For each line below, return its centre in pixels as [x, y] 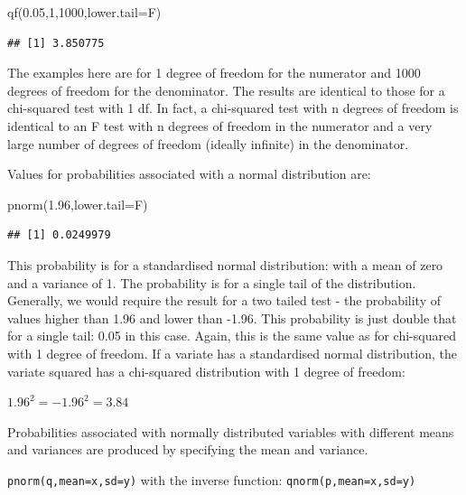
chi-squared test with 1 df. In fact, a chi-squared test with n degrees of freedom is [233, 108]
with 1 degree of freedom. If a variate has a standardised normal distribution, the [232, 353]
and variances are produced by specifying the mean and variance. [188, 449]
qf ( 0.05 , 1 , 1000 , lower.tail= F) [84, 12]
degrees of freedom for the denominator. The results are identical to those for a [226, 90]
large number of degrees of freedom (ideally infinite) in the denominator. [208, 143]
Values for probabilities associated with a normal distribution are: [189, 174]
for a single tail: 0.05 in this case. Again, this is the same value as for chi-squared [232, 336]
